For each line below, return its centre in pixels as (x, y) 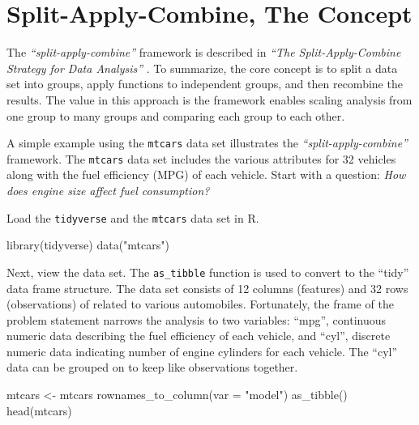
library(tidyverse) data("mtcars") (88, 245)
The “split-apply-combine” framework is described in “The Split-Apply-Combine (204, 52)
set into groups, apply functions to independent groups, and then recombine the (205, 84)
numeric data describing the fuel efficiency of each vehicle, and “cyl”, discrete (199, 336)
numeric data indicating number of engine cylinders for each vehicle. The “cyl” (202, 351)
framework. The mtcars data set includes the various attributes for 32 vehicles (201, 158)
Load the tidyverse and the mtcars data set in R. (133, 217)
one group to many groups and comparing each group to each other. (176, 115)
